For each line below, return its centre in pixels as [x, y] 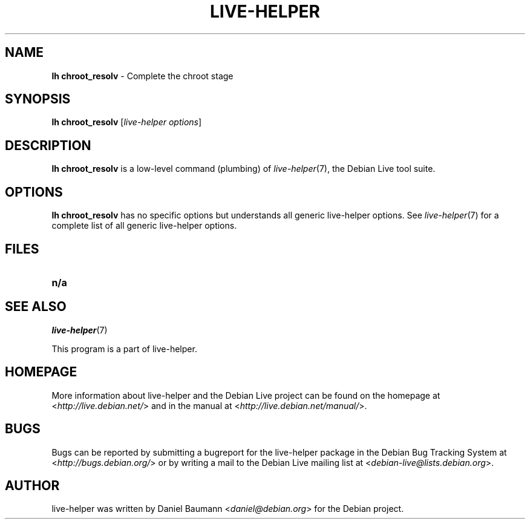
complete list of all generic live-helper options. [144, 226]
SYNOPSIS [38, 99]
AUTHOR [32, 485]
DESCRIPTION [48, 145]
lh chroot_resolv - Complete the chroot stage [142, 76]
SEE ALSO [36, 307]
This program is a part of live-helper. [124, 349]
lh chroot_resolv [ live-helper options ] [127, 122]
